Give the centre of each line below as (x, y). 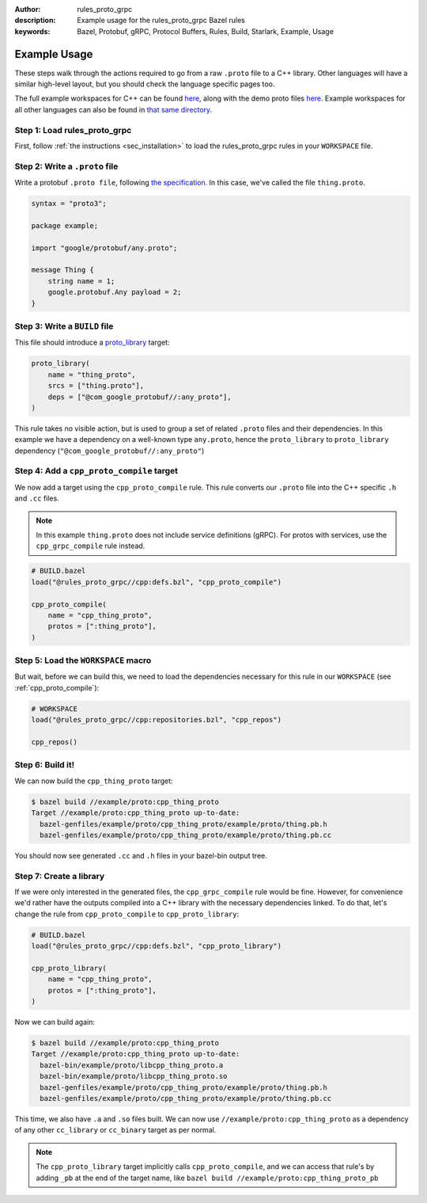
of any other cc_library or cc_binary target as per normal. (115, 1130)
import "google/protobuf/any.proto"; (104, 248)
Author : (28, 9)
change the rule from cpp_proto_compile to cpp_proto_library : (127, 914)
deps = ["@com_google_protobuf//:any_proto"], (140, 397)
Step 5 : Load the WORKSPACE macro (83, 661)
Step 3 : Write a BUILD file (64, 326)
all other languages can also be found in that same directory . (113, 109)
